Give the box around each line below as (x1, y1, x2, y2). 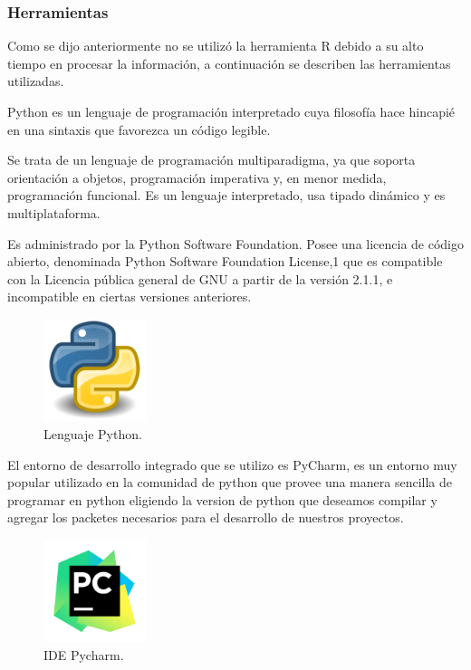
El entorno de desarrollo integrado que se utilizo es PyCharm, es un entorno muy (7, 455, 457, 474)
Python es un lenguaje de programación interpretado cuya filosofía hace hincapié (7, 102, 456, 120)
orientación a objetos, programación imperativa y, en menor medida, (7, 167, 387, 187)
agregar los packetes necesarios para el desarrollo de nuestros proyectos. (7, 508, 404, 527)
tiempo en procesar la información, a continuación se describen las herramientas (7, 53, 451, 72)
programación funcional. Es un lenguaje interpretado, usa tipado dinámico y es (7, 186, 446, 205)
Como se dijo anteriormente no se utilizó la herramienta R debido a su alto (7, 36, 424, 55)
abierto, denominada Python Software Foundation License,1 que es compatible (7, 252, 443, 271)
